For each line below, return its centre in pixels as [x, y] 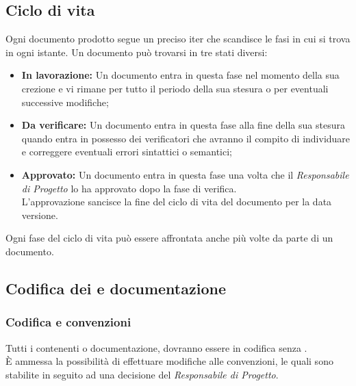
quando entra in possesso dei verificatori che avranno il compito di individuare [186, 138]
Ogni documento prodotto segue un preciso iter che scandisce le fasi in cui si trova [178, 39]
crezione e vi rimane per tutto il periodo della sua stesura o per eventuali [175, 88]
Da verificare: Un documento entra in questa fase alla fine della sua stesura [183, 125]
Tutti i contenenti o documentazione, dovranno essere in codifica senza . [156, 347]
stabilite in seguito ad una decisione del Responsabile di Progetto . [142, 374]
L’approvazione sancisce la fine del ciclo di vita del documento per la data [177, 202]
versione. [40, 215]
